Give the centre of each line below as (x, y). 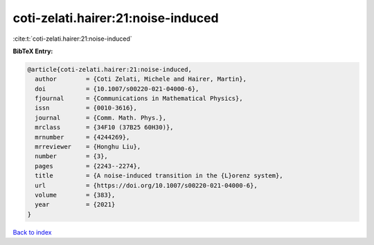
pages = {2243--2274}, (88, 166)
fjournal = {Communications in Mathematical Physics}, (139, 99)
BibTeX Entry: (33, 51)
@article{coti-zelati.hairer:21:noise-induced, (109, 69)
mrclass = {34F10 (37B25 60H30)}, (104, 127)
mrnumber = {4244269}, (82, 137)
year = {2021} (75, 205)
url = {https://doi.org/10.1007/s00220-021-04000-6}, (146, 185)
